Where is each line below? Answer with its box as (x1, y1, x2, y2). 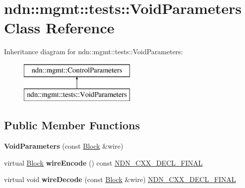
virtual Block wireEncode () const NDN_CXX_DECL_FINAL (4, 157, 203, 168)
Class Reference (4, 17, 115, 38)
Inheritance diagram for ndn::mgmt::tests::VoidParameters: (4, 46, 183, 57)
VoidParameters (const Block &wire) (4, 141, 123, 151)
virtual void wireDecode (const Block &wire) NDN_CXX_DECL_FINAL (4, 174, 236, 185)
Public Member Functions (4, 117, 140, 133)
